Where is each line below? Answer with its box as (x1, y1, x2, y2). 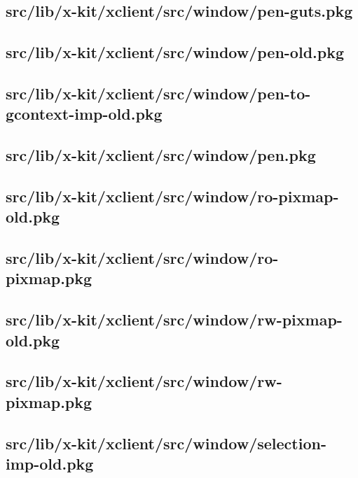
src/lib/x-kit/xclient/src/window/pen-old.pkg (6, 41, 344, 63)
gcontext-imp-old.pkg (6, 103, 163, 125)
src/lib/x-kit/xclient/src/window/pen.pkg (6, 144, 316, 166)
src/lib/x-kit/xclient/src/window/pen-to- (6, 82, 311, 104)
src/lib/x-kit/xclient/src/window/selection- (6, 432, 326, 454)
